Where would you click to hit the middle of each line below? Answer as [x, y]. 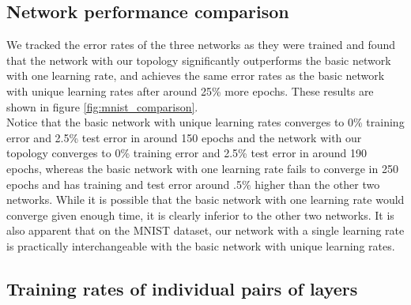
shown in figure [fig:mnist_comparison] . [102, 106]
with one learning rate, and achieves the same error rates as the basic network [196, 75]
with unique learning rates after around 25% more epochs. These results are [190, 90]
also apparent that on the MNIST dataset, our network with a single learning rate [205, 230]
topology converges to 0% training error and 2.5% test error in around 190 [187, 153]
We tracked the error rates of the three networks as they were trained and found [201, 45]
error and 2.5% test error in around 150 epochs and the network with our [184, 137]
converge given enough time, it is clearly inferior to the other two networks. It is [200, 215]
